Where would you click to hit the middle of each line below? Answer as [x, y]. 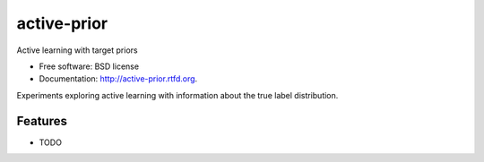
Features [42, 121]
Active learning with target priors [77, 50]
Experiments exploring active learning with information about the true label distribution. [177, 95]
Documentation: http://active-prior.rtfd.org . [118, 79]
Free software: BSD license [89, 66]
